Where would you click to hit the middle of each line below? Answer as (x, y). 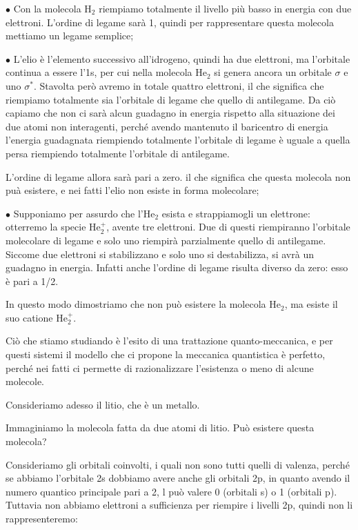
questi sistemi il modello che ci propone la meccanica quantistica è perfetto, (166, 354)
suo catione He (37, 317)
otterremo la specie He (53, 227)
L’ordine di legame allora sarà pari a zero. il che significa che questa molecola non (178, 176)
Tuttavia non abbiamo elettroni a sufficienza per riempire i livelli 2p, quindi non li (179, 505)
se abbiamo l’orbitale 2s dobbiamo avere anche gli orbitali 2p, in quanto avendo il (178, 478)
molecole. (25, 381)
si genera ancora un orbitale (273, 72)
